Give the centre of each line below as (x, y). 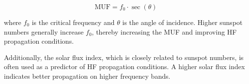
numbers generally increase (44, 31)
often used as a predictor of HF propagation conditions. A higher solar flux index (124, 66)
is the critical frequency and (73, 22)
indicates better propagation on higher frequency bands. (87, 76)
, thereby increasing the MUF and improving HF (164, 31)
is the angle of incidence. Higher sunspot (182, 22)
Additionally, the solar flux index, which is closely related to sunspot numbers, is (124, 57)
